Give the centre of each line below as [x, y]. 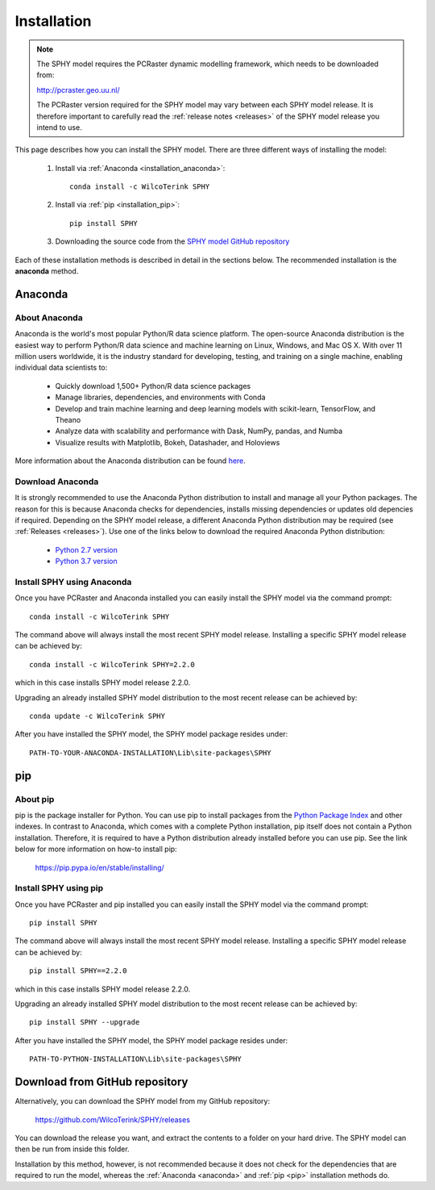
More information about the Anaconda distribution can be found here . [130, 461]
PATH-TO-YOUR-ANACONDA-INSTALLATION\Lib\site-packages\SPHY [150, 753]
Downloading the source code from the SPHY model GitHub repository [172, 241]
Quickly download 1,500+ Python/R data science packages [153, 386]
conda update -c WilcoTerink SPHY [97, 716]
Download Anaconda [57, 482]
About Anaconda [49, 317]
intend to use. [59, 127]
